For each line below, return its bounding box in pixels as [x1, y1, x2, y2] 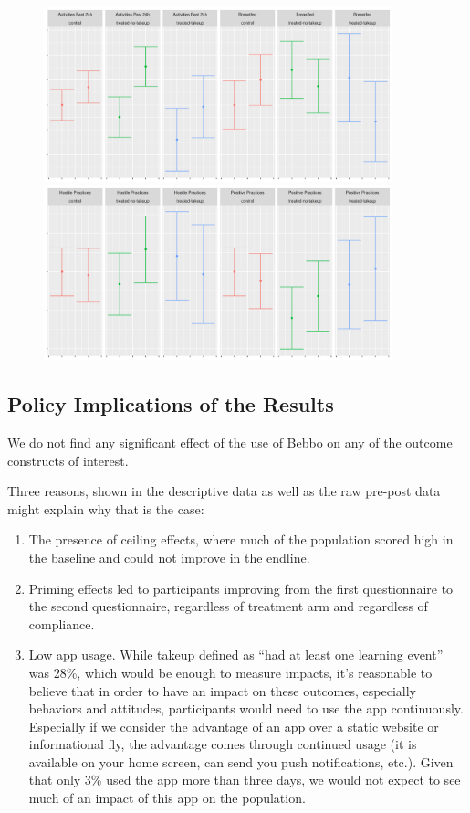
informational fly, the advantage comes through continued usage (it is [28, 734, 417, 754]
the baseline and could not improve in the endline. [28, 547, 310, 566]
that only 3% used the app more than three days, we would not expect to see [28, 770, 461, 789]
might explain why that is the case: [7, 499, 204, 518]
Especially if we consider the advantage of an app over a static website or [28, 716, 439, 735]
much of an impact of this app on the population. [28, 788, 306, 808]
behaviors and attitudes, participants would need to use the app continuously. [28, 699, 464, 718]
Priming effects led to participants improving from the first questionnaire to [28, 578, 454, 597]
